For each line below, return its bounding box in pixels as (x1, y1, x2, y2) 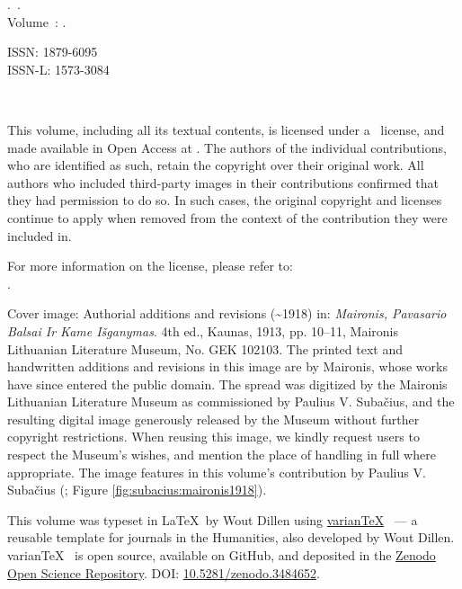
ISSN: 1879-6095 (7, 42, 98, 61)
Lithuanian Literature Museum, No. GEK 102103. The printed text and (7, 339, 403, 358)
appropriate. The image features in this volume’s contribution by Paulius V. (7, 462, 426, 481)
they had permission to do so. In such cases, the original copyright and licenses (7, 191, 442, 210)
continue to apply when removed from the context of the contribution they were (7, 208, 448, 227)
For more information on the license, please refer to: (7, 256, 293, 275)
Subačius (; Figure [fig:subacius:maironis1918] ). (7, 480, 267, 499)
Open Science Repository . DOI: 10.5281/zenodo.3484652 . (7, 563, 320, 582)
